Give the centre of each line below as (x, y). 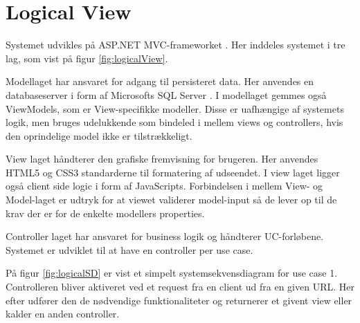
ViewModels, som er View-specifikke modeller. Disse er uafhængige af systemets (175, 108)
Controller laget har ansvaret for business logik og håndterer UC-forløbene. (165, 236)
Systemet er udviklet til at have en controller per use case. (129, 249)
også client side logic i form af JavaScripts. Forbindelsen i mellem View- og (164, 186)
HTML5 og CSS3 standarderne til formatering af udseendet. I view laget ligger (173, 172)
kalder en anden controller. (63, 314)
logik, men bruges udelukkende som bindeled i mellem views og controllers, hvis (174, 122)
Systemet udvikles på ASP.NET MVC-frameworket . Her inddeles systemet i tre (175, 45)
